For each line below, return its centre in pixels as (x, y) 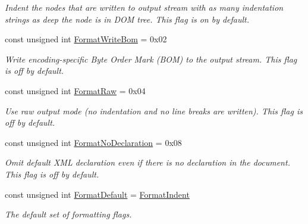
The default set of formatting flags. (68, 214)
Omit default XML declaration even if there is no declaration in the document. (147, 162)
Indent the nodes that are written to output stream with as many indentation (144, 7)
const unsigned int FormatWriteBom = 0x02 (86, 39)
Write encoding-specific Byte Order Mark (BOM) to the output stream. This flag (151, 59)
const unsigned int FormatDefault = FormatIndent (97, 194)
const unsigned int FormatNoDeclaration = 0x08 (93, 142)
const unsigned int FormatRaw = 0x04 (75, 90)
